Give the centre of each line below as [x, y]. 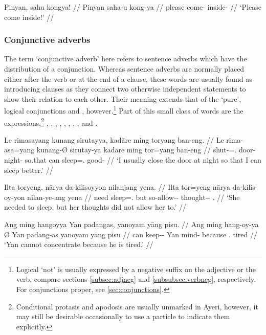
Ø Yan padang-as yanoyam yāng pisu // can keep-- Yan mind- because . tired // [131, 234]
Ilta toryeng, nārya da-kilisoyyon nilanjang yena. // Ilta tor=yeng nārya [117, 187]
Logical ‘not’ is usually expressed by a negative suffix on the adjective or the [136, 269]
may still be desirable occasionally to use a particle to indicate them [123, 316]
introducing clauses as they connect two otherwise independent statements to [125, 89]
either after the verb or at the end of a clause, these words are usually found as [128, 79]
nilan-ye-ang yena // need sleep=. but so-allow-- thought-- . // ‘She [134, 197]
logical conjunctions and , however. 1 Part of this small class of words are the [124, 110]
